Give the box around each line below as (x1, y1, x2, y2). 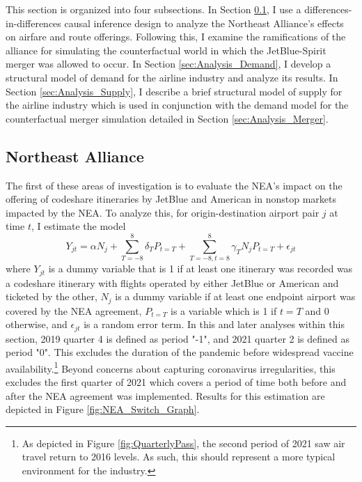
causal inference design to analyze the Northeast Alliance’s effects (64, 15, 344, 30)
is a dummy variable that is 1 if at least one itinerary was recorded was (48, 261, 353, 276)
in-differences (6, 15, 61, 30)
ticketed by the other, (6, 289, 97, 304)
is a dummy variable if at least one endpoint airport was (115, 289, 356, 304)
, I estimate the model (31, 219, 126, 233)
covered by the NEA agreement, (6, 303, 142, 318)
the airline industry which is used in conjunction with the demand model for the (6, 98, 349, 112)
